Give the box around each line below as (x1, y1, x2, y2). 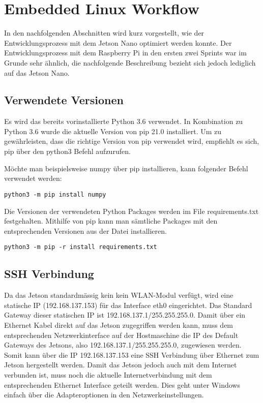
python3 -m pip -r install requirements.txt (4, 243, 157, 251)
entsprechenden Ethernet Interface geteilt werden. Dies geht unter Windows (4, 379, 240, 390)
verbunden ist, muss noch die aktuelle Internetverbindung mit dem (4, 369, 212, 380)
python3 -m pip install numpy (4, 191, 106, 198)
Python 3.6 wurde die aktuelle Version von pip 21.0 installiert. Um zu (4, 126, 222, 136)
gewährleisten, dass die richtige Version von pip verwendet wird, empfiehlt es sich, (4, 136, 259, 146)
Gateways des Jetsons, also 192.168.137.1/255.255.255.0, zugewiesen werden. (4, 339, 242, 350)
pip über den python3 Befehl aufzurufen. (4, 146, 131, 157)
